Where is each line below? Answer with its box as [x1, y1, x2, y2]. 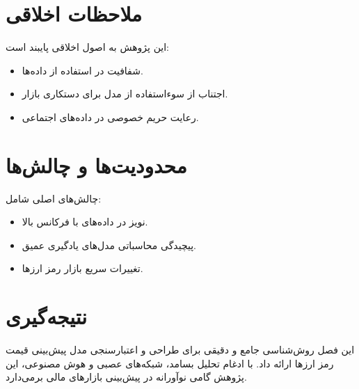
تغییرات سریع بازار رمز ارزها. [22, 261, 143, 276]
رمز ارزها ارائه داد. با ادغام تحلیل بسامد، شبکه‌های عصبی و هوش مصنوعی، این [6, 356, 334, 370]
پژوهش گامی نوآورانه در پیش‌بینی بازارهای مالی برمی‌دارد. [6, 370, 247, 384]
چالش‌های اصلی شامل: [6, 191, 102, 205]
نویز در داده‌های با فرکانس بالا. [22, 214, 148, 229]
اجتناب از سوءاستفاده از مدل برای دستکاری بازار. [22, 86, 228, 101]
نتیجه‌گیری [6, 302, 87, 331]
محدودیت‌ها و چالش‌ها [6, 150, 187, 179]
